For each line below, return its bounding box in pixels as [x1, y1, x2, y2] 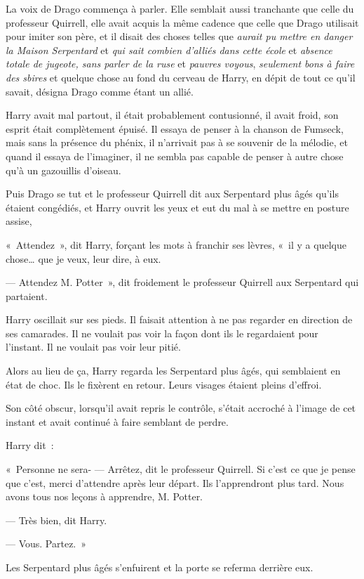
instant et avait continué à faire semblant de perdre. [6, 414, 229, 429]
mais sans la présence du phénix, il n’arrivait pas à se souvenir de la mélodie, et [6, 135, 348, 150]
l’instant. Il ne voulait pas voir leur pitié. [6, 339, 181, 354]
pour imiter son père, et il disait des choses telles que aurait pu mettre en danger [6, 29, 353, 44]
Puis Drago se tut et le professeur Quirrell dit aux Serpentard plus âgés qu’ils [6, 186, 339, 201]
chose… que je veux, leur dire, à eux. [6, 251, 161, 266]
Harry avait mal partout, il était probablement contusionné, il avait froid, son [6, 108, 339, 122]
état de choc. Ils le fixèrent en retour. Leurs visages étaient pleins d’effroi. [6, 377, 322, 391]
